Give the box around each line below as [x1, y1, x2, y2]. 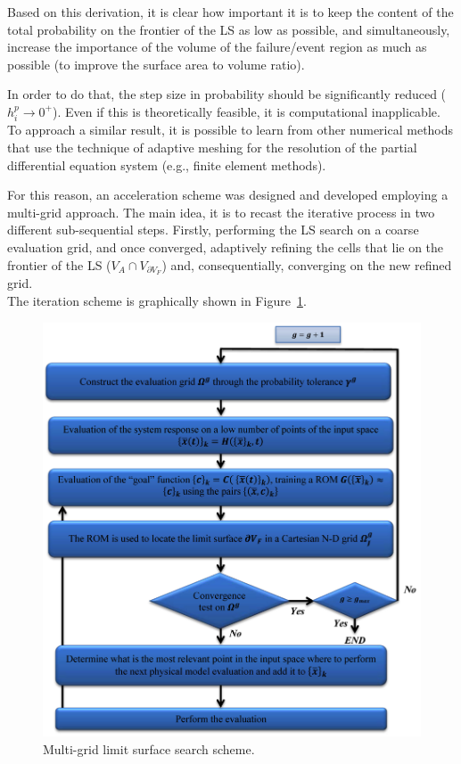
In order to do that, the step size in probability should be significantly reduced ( [7, 85, 447, 103]
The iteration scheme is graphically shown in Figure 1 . [7, 292, 307, 309]
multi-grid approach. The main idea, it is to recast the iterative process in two [7, 202, 435, 221]
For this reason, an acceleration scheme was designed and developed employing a [7, 185, 449, 204]
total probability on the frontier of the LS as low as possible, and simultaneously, [7, 20, 450, 38]
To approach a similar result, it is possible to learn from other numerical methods [7, 120, 454, 139]
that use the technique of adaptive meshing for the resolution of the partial [7, 137, 417, 156]
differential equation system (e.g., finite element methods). [7, 155, 326, 174]
